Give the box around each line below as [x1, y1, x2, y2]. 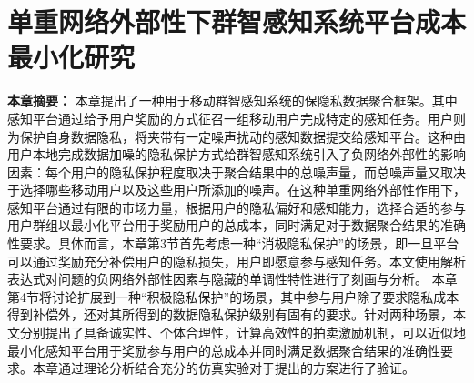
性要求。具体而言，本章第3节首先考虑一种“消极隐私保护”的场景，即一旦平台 [7, 234, 459, 253]
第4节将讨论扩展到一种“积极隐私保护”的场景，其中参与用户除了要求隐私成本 [7, 287, 459, 306]
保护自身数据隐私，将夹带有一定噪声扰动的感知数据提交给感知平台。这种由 [19, 126, 466, 146]
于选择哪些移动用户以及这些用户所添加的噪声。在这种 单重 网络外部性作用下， [7, 180, 466, 199]
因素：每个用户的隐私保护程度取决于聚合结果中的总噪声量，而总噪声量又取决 [7, 162, 466, 181]
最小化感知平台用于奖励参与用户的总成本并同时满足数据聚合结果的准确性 [7, 340, 440, 359]
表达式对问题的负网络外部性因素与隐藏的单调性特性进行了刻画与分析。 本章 [7, 269, 458, 288]
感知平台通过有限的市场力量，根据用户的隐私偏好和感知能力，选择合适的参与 [7, 197, 466, 217]
